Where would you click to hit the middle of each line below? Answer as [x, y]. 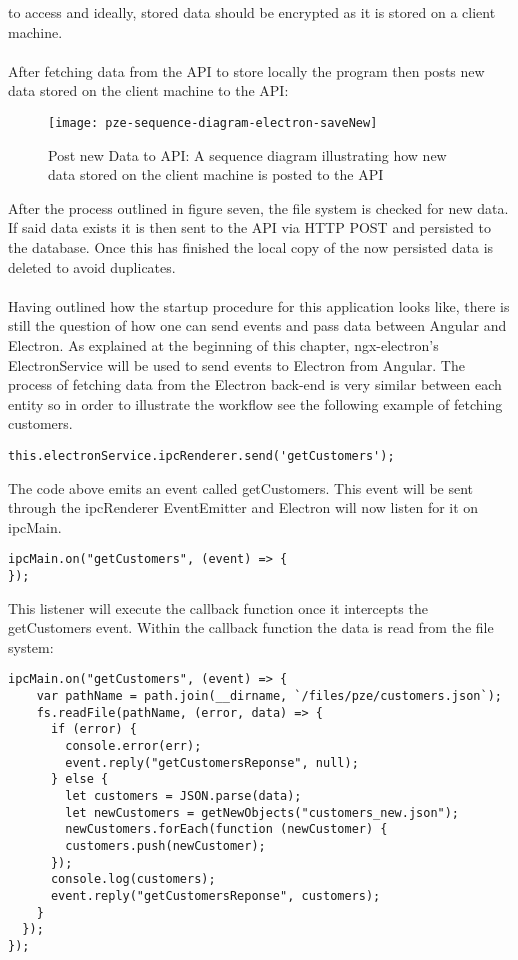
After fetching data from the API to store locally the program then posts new [246, 70]
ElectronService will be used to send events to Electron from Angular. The [236, 364]
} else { [79, 779]
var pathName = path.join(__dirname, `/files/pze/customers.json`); [269, 696]
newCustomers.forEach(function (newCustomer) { [226, 829]
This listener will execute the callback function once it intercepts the [218, 607]
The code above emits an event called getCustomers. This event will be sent [241, 487]
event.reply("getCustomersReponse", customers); [215, 896]
